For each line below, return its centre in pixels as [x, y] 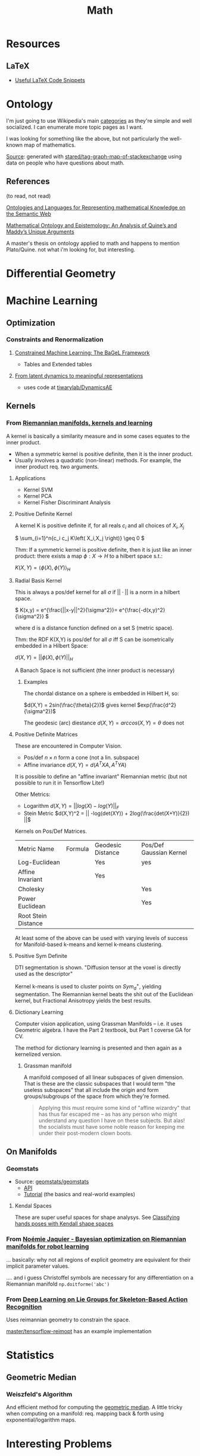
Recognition [24, 1306]
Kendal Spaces [33, 1206]
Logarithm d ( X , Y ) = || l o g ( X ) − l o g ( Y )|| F [71, 806]
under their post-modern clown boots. [85, 1133]
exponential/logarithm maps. [41, 1420]
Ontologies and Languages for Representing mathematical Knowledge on [96, 207]
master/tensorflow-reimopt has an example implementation [79, 1331]
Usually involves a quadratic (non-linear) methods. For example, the [98, 460]
